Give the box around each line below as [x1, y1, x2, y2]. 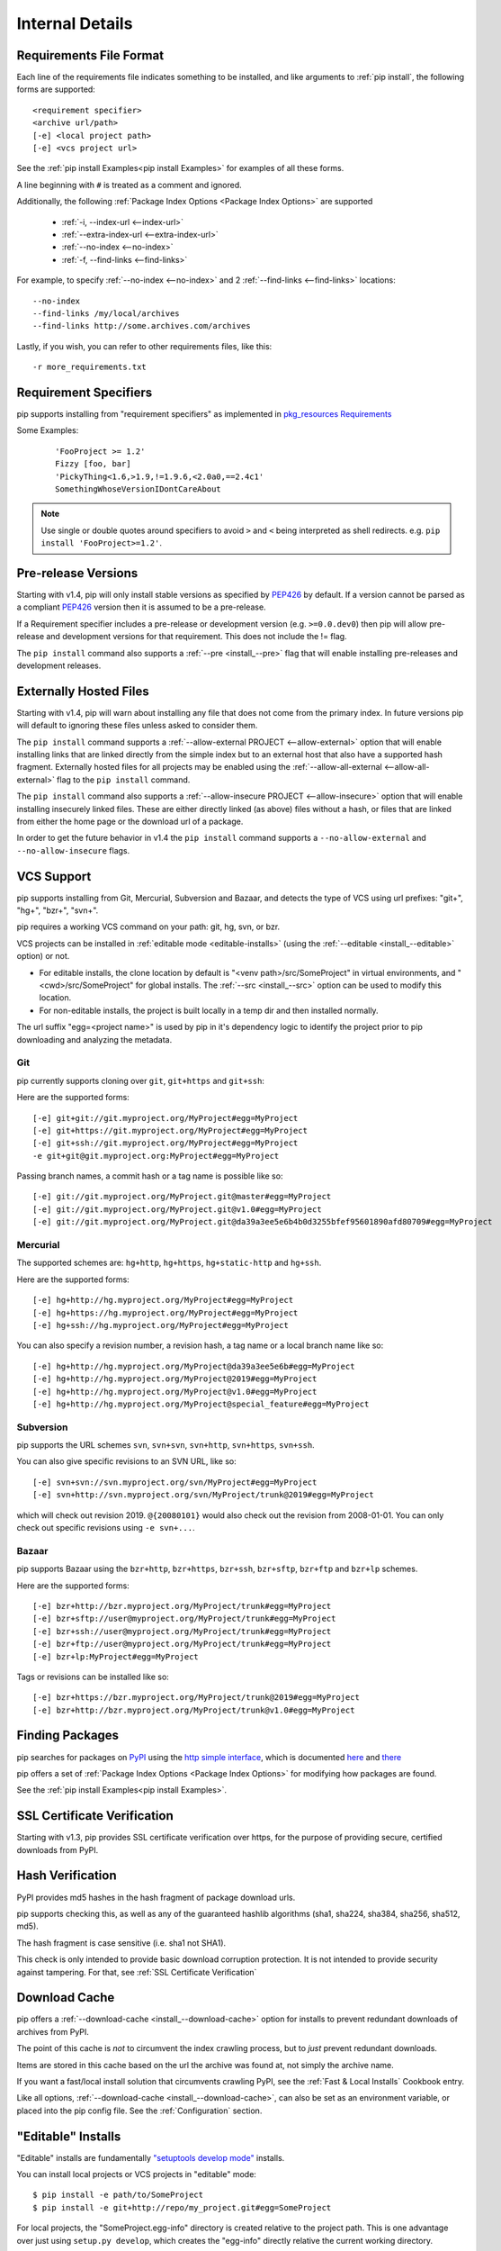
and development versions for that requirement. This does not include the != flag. [46, 631, 347, 642]
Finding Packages [16, 1728, 120, 1743]
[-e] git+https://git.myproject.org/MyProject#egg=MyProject [32, 1125, 308, 1135]
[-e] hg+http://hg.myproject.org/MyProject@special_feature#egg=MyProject [32, 1398, 370, 1409]
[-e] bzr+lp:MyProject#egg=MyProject [32, 1651, 200, 1661]
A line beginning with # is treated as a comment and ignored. [16, 179, 242, 190]
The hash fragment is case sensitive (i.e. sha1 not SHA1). [16, 1937, 227, 1948]
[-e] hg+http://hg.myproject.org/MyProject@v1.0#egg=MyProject [32, 1387, 318, 1397]
